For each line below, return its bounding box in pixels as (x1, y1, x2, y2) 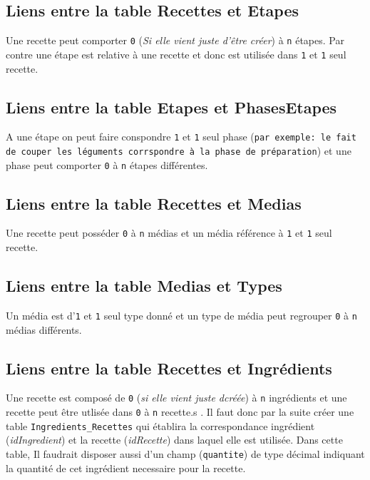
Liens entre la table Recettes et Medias (6, 192, 302, 214)
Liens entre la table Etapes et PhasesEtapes (6, 96, 337, 118)
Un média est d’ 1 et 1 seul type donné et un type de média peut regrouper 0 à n (6, 307, 357, 322)
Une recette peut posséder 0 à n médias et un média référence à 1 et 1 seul (6, 225, 332, 240)
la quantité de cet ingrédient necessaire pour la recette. (6, 460, 246, 475)
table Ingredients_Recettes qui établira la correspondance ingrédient (6, 418, 315, 433)
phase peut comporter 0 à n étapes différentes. (6, 157, 208, 172)
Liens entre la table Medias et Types (6, 275, 282, 297)
